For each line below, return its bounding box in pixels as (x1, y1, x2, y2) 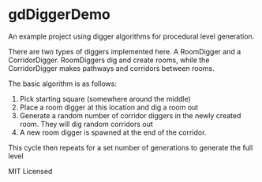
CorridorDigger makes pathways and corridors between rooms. (8, 63, 215, 72)
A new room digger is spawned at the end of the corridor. (19, 128, 207, 137)
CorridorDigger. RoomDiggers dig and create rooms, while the (8, 55, 210, 65)
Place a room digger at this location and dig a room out (19, 102, 199, 112)
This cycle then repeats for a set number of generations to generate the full (8, 143, 253, 152)
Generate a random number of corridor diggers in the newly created (19, 110, 241, 120)
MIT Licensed (8, 166, 53, 176)
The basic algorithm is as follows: (8, 79, 117, 88)
